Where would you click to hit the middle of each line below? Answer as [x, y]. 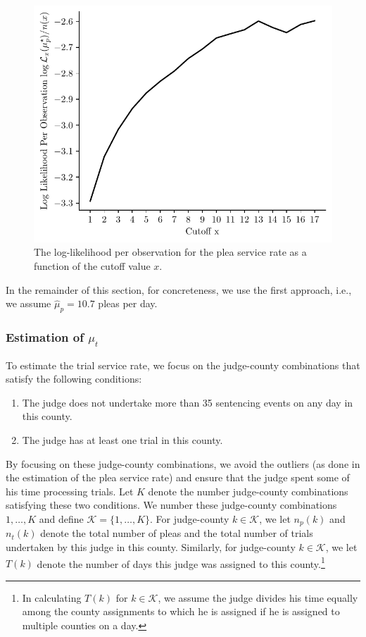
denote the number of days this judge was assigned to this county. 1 [181, 562]
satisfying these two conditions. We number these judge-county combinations [171, 505]
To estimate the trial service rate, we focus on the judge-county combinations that [183, 365]
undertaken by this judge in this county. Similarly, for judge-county [151, 546]
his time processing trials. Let [70, 491]
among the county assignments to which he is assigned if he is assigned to [181, 611]
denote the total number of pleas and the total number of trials [177, 533]
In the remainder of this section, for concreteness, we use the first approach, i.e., [179, 289]
